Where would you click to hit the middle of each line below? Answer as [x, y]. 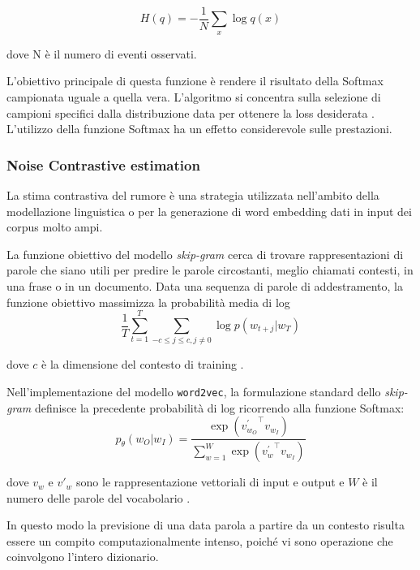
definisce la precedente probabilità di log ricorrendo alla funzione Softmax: [219, 407]
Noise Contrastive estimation [103, 164]
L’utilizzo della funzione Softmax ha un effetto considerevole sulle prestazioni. [199, 129]
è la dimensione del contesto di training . [143, 364]
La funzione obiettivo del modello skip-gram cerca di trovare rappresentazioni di [205, 254]
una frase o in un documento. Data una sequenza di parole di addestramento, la [205, 286]
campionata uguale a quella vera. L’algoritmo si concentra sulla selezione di [194, 97]
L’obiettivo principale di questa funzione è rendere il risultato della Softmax [195, 81]
